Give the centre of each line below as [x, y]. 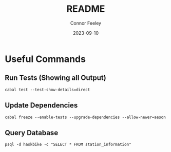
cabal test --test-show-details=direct [47, 90]
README [86, 9]
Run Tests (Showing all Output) [55, 78]
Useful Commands [45, 59]
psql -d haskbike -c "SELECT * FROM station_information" [68, 145]
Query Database [32, 133]
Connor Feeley [86, 23]
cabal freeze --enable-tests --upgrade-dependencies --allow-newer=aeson [85, 117]
